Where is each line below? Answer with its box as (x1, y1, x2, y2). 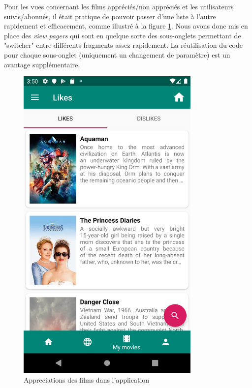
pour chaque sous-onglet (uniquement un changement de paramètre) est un (4, 49, 230, 60)
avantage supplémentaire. (4, 59, 80, 69)
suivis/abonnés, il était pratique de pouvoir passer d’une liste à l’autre (4, 11, 216, 21)
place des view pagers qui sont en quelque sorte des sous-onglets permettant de (4, 30, 241, 40)
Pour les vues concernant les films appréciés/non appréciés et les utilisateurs (4, 1, 234, 11)
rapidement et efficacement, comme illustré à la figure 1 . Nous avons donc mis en (4, 21, 248, 31)
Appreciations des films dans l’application (24, 374, 150, 385)
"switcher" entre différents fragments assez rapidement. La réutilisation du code (4, 40, 243, 50)
